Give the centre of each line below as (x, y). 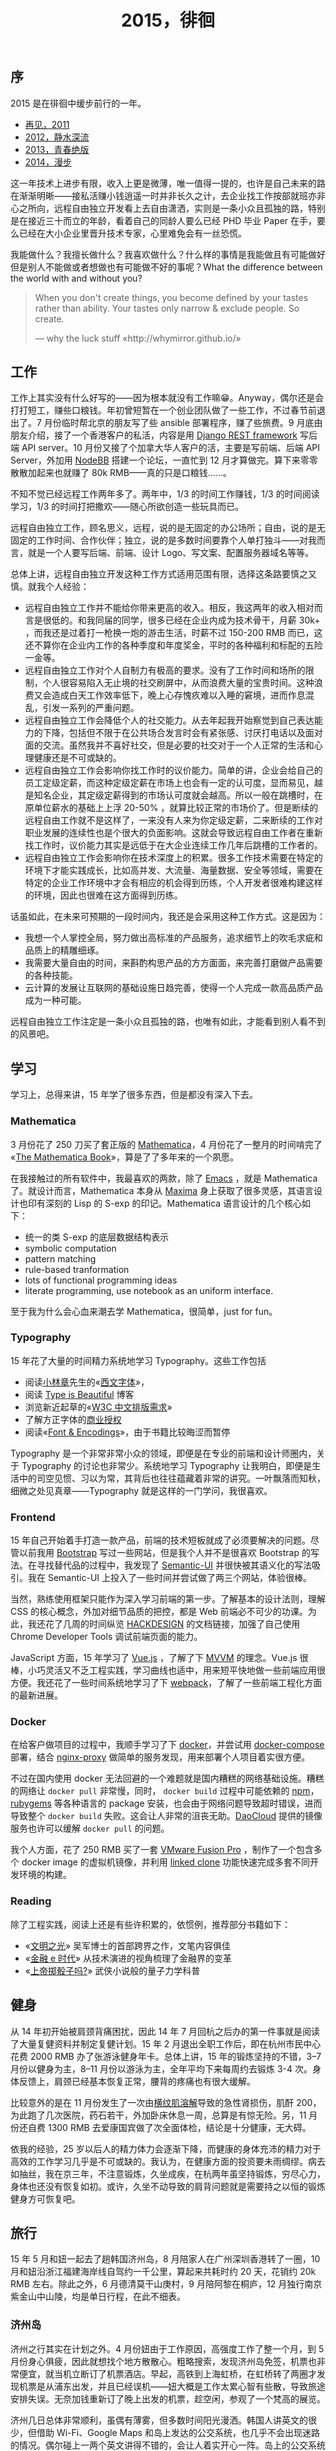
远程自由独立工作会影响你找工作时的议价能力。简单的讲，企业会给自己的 (173, 770)
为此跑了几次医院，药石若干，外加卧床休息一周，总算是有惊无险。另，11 (158, 2115)
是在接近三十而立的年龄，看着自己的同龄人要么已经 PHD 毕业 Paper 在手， (164, 220)
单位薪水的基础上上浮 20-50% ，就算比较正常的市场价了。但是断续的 (176, 808)
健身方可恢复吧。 (45, 2198)
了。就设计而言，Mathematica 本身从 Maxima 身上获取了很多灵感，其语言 (162, 1190)
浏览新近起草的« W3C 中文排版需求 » (98, 1407)
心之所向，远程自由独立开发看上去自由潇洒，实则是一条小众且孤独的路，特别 (168, 208)
